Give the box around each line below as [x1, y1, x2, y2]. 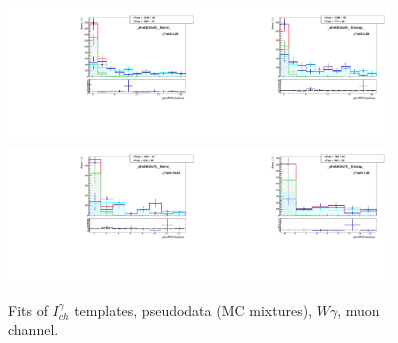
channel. [8, 319, 59, 340]
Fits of [8, 299, 48, 320]
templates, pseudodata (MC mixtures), [74, 299, 313, 320]
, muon [337, 299, 380, 320]
